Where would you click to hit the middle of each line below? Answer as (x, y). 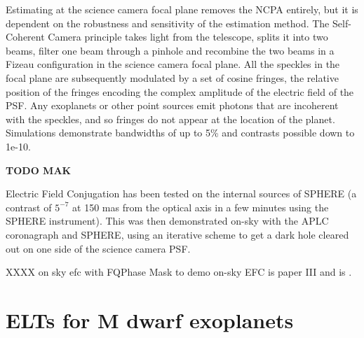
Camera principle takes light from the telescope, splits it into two (188, 37)
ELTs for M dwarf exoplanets (150, 319)
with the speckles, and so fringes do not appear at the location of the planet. (170, 119)
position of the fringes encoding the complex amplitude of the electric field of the (180, 91)
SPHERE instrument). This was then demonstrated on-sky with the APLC (167, 221)
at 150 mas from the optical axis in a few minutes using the (201, 207)
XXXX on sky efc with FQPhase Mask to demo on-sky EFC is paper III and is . (179, 272)
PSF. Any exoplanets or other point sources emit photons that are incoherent (172, 105)
